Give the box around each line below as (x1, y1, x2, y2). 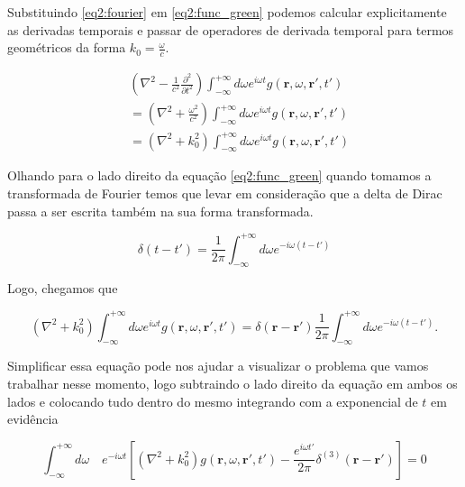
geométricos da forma (7, 38, 126, 57)
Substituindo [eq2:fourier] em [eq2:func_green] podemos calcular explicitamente (7, 3, 447, 21)
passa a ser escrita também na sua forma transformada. (7, 201, 314, 220)
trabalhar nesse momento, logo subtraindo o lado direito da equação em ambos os (7, 373, 458, 392)
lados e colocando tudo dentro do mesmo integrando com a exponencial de (7, 391, 418, 410)
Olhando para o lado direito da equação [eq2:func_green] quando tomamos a (7, 166, 432, 185)
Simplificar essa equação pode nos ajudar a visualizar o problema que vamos (7, 356, 429, 375)
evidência (7, 409, 59, 428)
